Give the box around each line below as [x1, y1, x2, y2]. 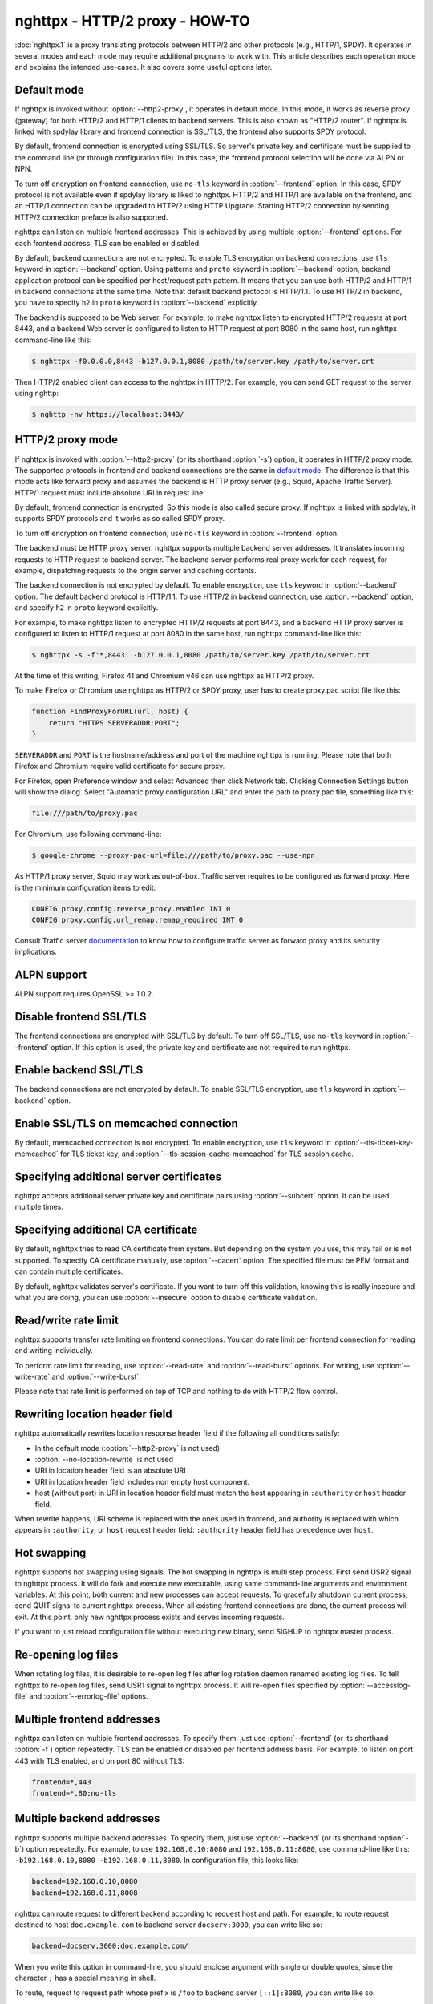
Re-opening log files [14, 1648, 119, 1662]
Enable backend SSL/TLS [14, 1063, 144, 1077]
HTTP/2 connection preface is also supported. [14, 212, 168, 222]
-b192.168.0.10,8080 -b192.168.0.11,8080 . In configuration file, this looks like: [14, 1856, 299, 1865]
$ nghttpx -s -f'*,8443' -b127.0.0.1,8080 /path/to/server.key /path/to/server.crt [31, 650, 370, 659]
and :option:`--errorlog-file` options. [29, 1691, 148, 1701]
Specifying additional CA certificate [14, 1223, 198, 1237]
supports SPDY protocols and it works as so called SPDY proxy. [14, 514, 225, 523]
